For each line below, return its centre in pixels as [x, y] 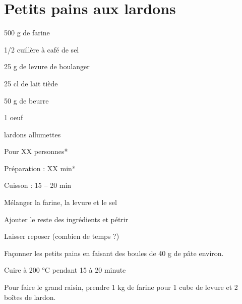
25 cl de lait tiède [31, 83]
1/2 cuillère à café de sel [42, 49]
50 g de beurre [26, 100]
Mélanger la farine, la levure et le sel [60, 202]
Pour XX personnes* [36, 151]
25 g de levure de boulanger [47, 66]
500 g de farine [27, 33]
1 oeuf [14, 117]
